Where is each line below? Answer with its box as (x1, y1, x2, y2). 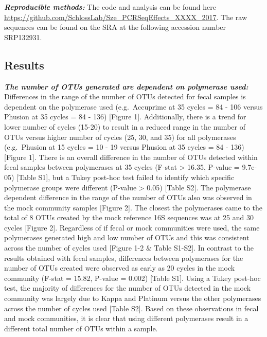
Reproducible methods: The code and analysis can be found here (4, 2, 216, 12)
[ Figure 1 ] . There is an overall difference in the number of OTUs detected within (4, 151, 258, 162)
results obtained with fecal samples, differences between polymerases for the (4, 252, 243, 263)
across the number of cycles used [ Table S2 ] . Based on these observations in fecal (4, 303, 259, 313)
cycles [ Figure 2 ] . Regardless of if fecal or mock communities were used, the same (4, 222, 260, 233)
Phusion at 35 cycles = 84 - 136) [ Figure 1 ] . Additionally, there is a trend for (4, 111, 246, 122)
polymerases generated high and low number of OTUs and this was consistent (4, 232, 250, 243)
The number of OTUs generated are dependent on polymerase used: (4, 81, 248, 92)
